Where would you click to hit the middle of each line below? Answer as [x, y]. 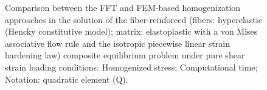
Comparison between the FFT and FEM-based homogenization [123, 7]
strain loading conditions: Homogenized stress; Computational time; [131, 67]
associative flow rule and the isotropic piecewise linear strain [117, 43]
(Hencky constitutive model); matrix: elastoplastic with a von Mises [131, 31]
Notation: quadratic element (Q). [67, 79]
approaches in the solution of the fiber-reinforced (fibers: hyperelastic [133, 19]
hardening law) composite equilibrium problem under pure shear [125, 55]
